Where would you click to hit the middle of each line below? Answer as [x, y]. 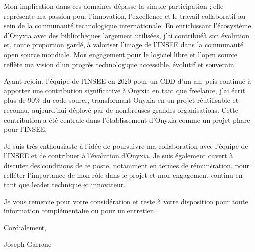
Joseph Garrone [28, 244]
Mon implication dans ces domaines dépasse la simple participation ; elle [114, 6]
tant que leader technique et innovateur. [65, 185]
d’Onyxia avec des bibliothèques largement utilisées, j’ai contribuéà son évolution [127, 35]
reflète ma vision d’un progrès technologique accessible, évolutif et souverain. [120, 64]
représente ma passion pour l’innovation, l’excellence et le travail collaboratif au [125, 16]
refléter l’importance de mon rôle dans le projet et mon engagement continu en [123, 175]
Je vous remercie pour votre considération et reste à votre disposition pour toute [126, 201]
